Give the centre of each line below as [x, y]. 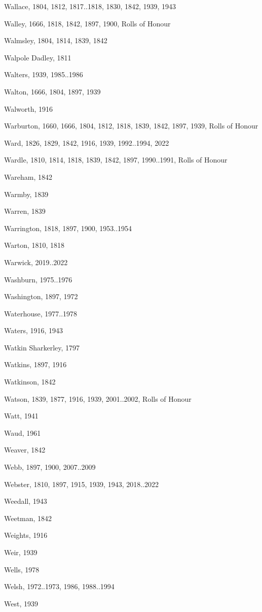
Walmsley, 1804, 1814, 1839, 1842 [56, 40]
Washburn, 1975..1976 [38, 279]
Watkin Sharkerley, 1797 [42, 347]
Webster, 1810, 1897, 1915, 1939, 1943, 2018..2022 [82, 484]
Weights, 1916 [26, 535]
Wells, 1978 [22, 569]
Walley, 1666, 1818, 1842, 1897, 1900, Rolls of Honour [87, 23]
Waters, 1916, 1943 [34, 330]
